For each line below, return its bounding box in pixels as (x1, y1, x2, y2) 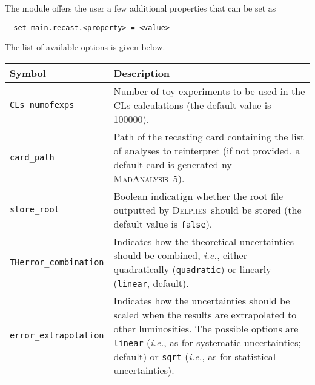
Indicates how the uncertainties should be (113, 293, 290, 308)
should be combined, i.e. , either (113, 248, 247, 262)
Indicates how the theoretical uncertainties (113, 234, 294, 248)
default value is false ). (113, 216, 213, 231)
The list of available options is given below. (5, 41, 165, 53)
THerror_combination (10, 257, 104, 267)
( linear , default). (113, 275, 189, 290)
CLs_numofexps (10, 100, 75, 110)
